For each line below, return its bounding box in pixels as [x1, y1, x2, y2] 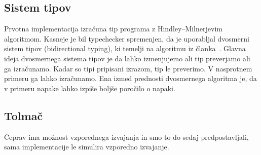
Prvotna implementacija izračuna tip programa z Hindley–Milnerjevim [4, 23, 222, 34]
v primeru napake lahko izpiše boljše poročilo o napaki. [4, 83, 175, 93]
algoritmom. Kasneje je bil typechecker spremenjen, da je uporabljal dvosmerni [4, 33, 249, 44]
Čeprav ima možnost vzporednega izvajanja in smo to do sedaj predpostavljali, [4, 131, 249, 142]
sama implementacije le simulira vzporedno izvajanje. [4, 141, 169, 152]
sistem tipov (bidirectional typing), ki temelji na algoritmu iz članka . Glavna [4, 43, 246, 54]
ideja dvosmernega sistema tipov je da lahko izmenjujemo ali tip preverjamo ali [4, 53, 250, 63]
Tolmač [4, 107, 43, 123]
